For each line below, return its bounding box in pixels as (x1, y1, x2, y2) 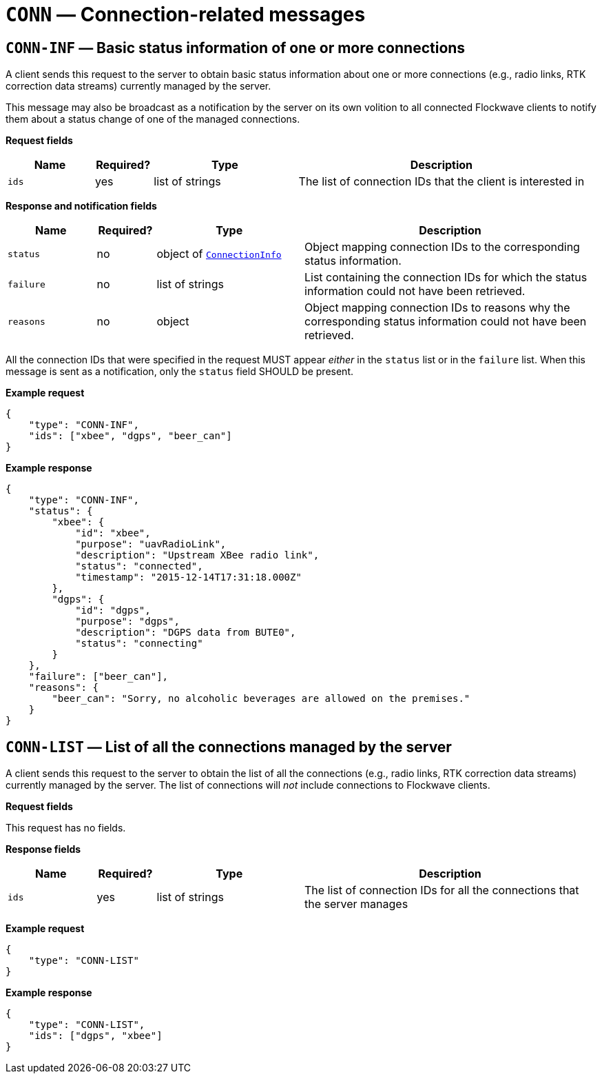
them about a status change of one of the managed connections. (6, 113, 300, 125)
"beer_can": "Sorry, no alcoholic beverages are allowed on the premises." (52, 693, 470, 705)
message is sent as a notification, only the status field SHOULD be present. (6, 365, 353, 378)
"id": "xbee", (75, 527, 151, 539)
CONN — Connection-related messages (6, 3, 366, 26)
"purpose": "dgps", (75, 616, 180, 627)
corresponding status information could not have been (304, 314, 587, 329)
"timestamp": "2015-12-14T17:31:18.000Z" (75, 572, 302, 583)
